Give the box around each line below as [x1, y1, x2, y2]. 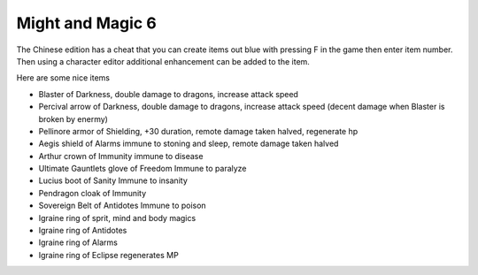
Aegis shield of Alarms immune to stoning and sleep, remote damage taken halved [38, 138, 339, 149]
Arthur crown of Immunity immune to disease [38, 150, 204, 161]
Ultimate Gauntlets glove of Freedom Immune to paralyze [38, 164, 247, 174]
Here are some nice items [16, 73, 111, 83]
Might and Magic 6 [16, 13, 157, 33]
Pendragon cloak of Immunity [38, 187, 147, 198]
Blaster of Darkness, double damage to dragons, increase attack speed [38, 88, 298, 99]
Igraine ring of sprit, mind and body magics [38, 212, 197, 223]
